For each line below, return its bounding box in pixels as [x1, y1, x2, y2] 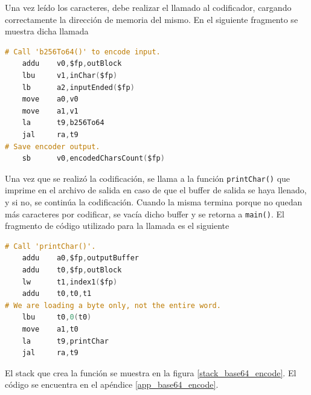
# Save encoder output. [5, 142, 100, 151]
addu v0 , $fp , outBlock [22, 59, 122, 68]
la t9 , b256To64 [22, 118, 104, 127]
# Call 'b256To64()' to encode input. [5, 47, 161, 56]
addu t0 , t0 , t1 [22, 289, 92, 298]
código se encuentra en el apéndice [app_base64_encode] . [5, 378, 219, 391]
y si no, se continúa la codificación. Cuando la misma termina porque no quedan [5, 195, 303, 208]
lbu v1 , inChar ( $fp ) [22, 71, 118, 80]
